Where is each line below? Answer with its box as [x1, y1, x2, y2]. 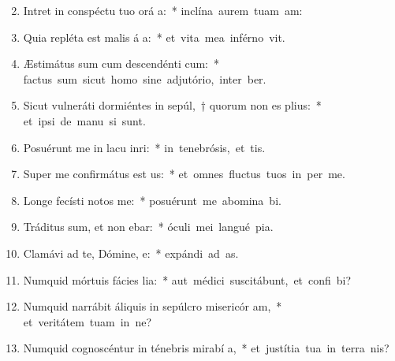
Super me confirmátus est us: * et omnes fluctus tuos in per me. [23, 166, 345, 182]
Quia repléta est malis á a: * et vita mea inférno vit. [23, 28, 285, 45]
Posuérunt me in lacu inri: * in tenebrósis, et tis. [23, 139, 266, 155]
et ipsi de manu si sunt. [23, 112, 146, 128]
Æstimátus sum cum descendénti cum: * [23, 55, 219, 72]
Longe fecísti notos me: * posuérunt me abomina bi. [23, 192, 281, 208]
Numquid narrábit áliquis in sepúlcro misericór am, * [23, 298, 282, 314]
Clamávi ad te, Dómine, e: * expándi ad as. [23, 244, 239, 261]
